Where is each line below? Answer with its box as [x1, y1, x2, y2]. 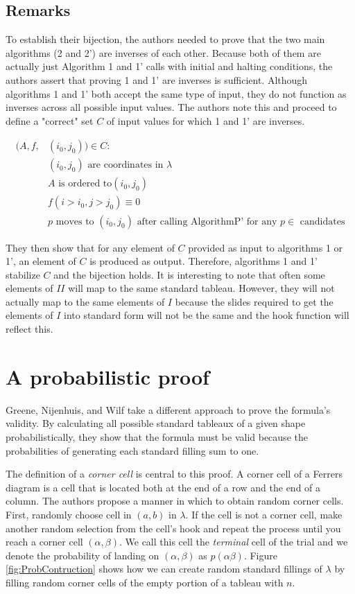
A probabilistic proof [6, 362, 209, 390]
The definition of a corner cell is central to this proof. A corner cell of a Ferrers [6, 466, 343, 481]
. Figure [243, 548, 277, 562]
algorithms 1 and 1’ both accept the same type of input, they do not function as [6, 86, 347, 101]
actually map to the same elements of [6, 294, 165, 308]
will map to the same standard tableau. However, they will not [68, 281, 335, 295]
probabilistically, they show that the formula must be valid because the [6, 429, 308, 444]
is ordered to [58, 179, 112, 189]
